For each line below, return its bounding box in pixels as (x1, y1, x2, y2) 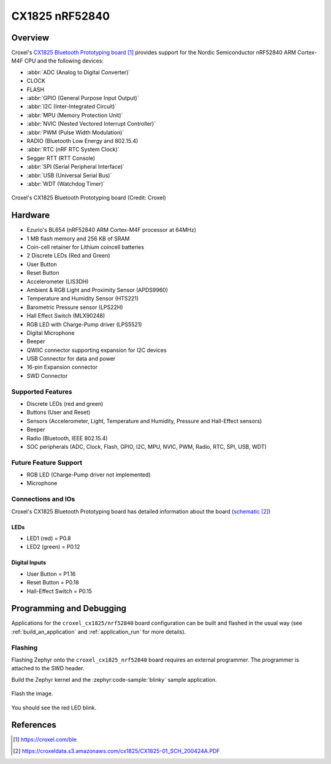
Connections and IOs (11, 495, 75, 503)
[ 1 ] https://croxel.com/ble (13, 736, 77, 743)
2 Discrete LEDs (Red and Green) (26, 252, 110, 259)
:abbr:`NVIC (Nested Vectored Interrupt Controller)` (26, 120, 156, 128)
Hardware (11, 210, 50, 221)
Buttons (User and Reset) (26, 408, 91, 416)
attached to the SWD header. (11, 665, 85, 672)
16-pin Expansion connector (26, 364, 98, 371)
